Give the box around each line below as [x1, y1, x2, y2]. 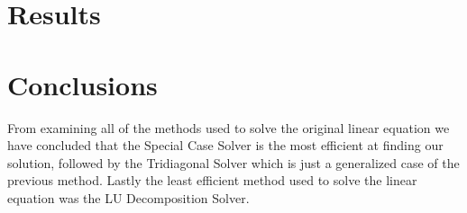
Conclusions [7, 66, 158, 102]
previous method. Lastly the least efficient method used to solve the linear [7, 171, 417, 190]
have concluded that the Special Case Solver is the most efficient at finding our [7, 136, 444, 155]
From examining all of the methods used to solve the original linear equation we [7, 118, 450, 137]
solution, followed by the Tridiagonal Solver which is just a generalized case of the [7, 153, 460, 172]
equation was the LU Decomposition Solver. [7, 188, 250, 207]
